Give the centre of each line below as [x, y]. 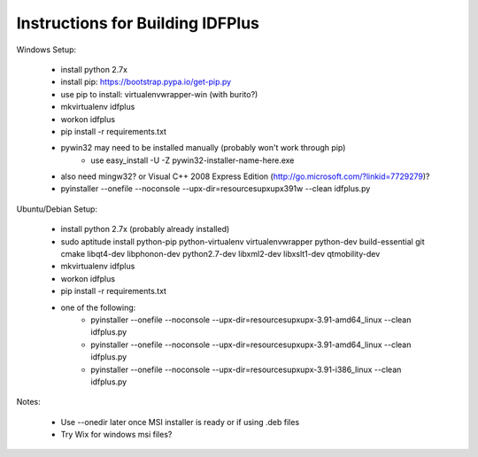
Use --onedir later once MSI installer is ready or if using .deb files [180, 422]
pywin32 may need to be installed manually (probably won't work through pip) [203, 148]
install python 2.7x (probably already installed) [145, 229]
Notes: [28, 402]
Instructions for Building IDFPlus [138, 23]
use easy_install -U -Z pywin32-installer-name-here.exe [193, 160]
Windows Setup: [46, 50]
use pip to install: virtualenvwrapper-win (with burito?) [159, 94]
